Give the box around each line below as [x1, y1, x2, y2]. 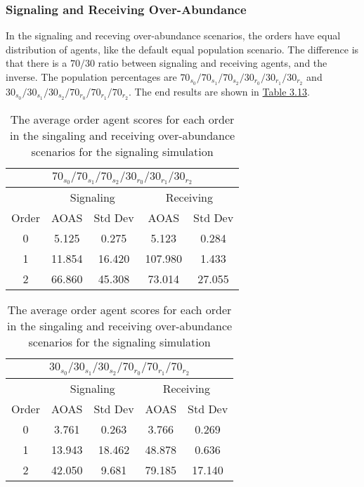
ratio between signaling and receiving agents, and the [98, 56, 327, 70]
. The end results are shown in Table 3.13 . [129, 84, 310, 98]
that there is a [6, 56, 67, 70]
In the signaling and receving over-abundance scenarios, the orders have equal [6, 28, 341, 43]
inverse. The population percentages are [6, 70, 177, 84]
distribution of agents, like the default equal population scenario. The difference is [6, 41, 359, 56]
